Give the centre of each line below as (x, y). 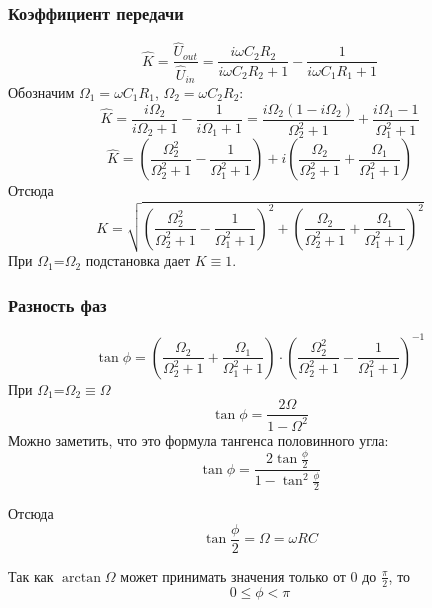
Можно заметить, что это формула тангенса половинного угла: (198, 439)
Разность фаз (57, 304)
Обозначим (41, 92)
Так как (31, 575)
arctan (81, 577)
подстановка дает (137, 260)
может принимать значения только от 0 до (248, 575)
